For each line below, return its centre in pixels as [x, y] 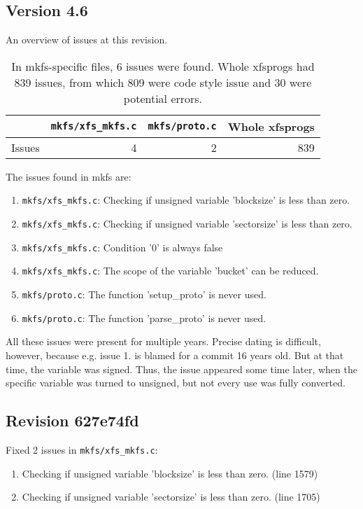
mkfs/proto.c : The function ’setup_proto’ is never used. [144, 294]
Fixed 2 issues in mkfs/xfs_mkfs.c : [82, 449]
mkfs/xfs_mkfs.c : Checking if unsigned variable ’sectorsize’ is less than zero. [187, 224]
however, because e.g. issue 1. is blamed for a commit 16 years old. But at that [175, 355]
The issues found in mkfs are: [69, 176]
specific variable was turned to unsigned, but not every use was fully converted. [176, 383]
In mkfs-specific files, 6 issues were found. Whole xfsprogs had [163, 66]
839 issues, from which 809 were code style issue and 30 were [163, 82]
